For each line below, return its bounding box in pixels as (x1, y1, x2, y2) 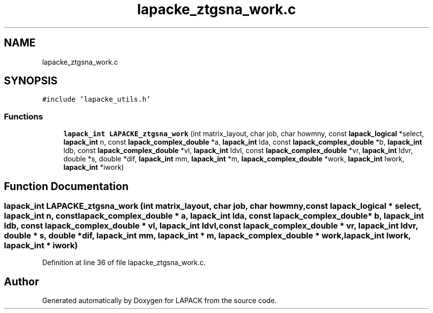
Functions (4, 111, 43, 121)
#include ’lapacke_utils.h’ (42, 95, 151, 104)
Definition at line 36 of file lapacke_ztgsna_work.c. (42, 258, 206, 267)
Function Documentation (4, 180, 129, 193)
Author (4, 275, 39, 288)
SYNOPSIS (4, 75, 58, 87)
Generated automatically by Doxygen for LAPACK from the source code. (42, 296, 277, 305)
